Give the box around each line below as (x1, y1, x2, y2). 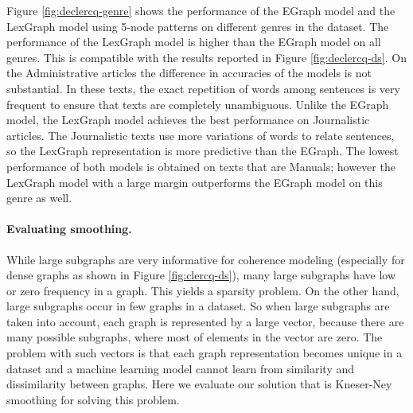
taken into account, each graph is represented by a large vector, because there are (6, 313, 404, 329)
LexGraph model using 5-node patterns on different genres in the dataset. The (6, 18, 389, 34)
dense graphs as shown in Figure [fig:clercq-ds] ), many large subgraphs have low (6, 267, 395, 283)
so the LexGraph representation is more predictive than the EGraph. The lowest (6, 142, 399, 159)
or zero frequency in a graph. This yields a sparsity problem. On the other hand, (6, 282, 399, 298)
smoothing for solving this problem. (6, 391, 180, 407)
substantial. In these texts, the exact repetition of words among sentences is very (6, 80, 400, 96)
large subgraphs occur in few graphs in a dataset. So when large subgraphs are (6, 298, 390, 314)
